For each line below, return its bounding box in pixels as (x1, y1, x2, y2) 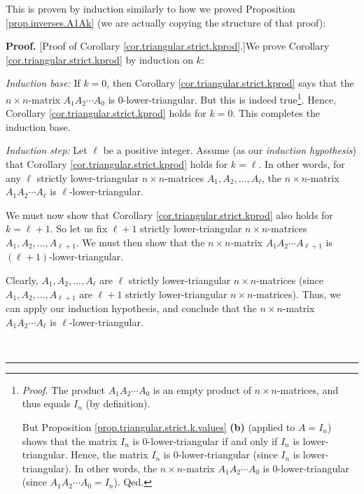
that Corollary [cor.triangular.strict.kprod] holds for (6, 157, 228, 171)
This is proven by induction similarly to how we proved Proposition (6, 1, 295, 15)
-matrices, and (276, 382, 339, 397)
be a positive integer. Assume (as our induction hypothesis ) (103, 143, 357, 157)
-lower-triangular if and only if (147, 433, 278, 448)
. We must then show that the (76, 234, 205, 249)
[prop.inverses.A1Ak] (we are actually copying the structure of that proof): (6, 15, 326, 29)
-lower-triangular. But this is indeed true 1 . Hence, (122, 90, 337, 106)
